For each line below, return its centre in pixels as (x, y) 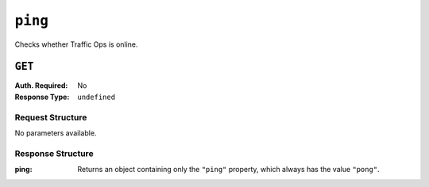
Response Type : (42, 97)
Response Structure (54, 153)
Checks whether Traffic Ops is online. (76, 44)
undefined (96, 97)
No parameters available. (56, 133)
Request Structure (51, 117)
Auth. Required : (41, 86)
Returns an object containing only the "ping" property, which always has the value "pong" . (229, 170)
